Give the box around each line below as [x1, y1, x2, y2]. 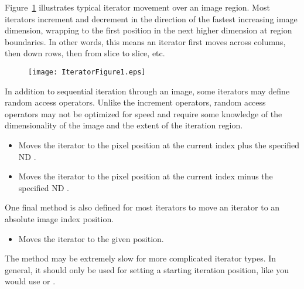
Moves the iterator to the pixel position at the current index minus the [18, 170, 273, 182]
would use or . [5, 275, 56, 287]
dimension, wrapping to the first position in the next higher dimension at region [5, 24, 292, 36]
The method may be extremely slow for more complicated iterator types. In [5, 252, 276, 264]
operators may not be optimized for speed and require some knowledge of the [5, 107, 282, 120]
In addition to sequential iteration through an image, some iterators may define [5, 84, 290, 97]
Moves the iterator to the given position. [18, 232, 164, 244]
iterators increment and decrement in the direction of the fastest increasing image [5, 12, 298, 25]
